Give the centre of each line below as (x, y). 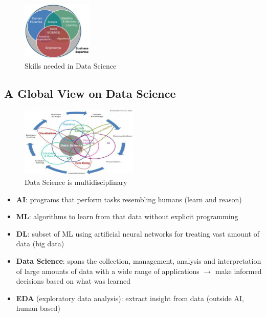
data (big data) (40, 244)
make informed (238, 271)
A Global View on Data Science (90, 93)
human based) (38, 308)
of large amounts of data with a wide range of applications (108, 271)
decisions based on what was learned (73, 281)
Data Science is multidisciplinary (76, 182)
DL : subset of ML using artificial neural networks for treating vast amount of (138, 233)
